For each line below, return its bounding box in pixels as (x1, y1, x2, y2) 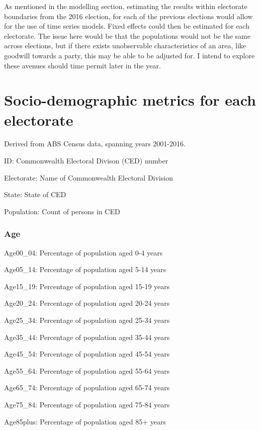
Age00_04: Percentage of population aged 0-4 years (4, 247, 163, 257)
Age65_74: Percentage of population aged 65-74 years (4, 382, 170, 393)
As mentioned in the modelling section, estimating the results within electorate (4, 1, 247, 11)
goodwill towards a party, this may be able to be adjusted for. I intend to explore (4, 50, 255, 60)
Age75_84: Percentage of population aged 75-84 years (4, 399, 170, 409)
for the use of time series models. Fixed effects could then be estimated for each (4, 21, 249, 31)
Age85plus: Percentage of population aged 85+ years (4, 416, 166, 426)
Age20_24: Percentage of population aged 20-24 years (4, 298, 170, 308)
